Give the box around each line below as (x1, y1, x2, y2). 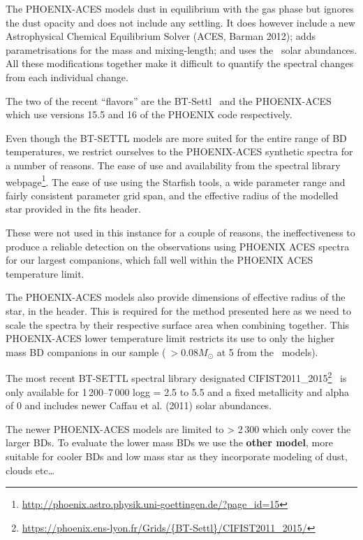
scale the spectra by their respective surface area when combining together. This (6, 317, 350, 332)
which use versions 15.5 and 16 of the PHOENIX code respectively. (6, 107, 292, 122)
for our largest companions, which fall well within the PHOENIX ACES (6, 253, 313, 267)
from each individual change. (6, 69, 128, 84)
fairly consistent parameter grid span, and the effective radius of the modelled (6, 187, 339, 202)
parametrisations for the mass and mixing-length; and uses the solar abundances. (6, 42, 357, 57)
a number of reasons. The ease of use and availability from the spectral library (6, 157, 341, 172)
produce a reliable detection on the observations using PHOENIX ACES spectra (6, 239, 350, 253)
